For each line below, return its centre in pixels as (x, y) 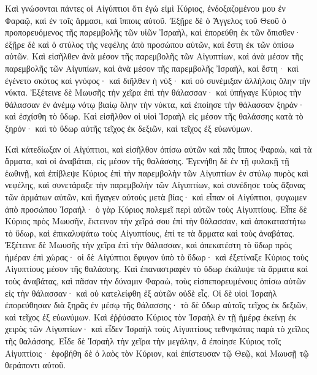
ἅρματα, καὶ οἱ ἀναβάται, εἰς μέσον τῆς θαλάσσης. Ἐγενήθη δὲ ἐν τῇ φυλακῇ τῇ (147, 161)
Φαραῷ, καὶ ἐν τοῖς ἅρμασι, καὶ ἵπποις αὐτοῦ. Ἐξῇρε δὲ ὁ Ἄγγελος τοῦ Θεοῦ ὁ (146, 20)
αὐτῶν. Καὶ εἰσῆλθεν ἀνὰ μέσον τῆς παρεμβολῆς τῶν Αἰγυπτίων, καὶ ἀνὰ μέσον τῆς (154, 56)
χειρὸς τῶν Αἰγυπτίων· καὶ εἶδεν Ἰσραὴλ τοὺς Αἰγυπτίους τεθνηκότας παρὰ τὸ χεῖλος (157, 329)
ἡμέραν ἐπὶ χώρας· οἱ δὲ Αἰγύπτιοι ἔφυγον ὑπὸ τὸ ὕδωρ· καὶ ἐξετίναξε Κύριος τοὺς (157, 256)
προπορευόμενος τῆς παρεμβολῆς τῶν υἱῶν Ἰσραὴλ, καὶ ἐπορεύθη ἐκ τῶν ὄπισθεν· (153, 32)
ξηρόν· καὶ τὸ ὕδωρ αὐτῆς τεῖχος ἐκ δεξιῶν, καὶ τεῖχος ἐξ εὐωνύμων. (129, 128)
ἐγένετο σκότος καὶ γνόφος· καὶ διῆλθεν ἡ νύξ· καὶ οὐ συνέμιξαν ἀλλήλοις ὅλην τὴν (158, 80)
